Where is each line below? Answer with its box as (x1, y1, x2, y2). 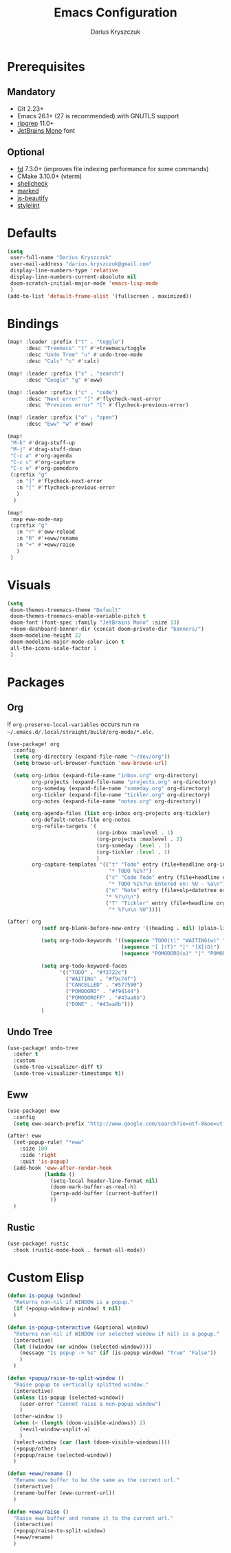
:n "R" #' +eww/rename (16, 535, 78, 542)
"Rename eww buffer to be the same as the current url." (13, 1477, 180, 1484)
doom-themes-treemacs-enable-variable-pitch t (10, 613, 146, 620)
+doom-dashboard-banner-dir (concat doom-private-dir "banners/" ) (10, 626, 205, 633)
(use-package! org (7, 741, 60, 748)
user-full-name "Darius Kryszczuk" (10, 254, 112, 261)
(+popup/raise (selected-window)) (13, 1451, 112, 1459)
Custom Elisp (7, 1270, 85, 1285)
